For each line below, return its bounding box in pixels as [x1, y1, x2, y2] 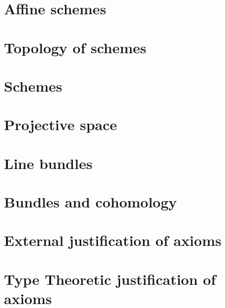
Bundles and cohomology [4, 192, 177, 212]
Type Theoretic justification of [4, 269, 216, 289]
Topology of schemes [4, 37, 147, 57]
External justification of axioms [4, 230, 222, 250]
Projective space [4, 114, 117, 135]
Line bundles [4, 153, 93, 173]
